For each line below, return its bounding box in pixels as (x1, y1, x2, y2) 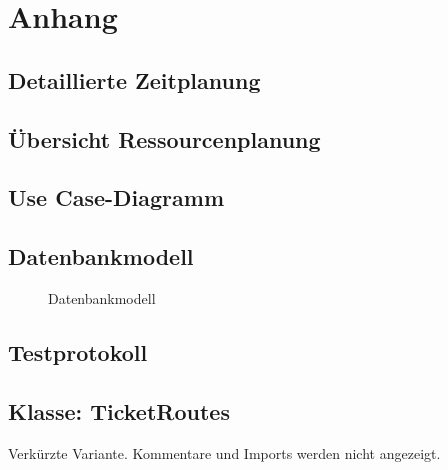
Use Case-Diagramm (8, 182, 225, 213)
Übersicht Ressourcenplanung (8, 123, 321, 154)
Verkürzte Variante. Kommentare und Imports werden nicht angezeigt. (8, 442, 441, 463)
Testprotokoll (8, 336, 148, 367)
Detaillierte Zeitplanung (8, 64, 261, 95)
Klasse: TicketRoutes (8, 395, 230, 426)
